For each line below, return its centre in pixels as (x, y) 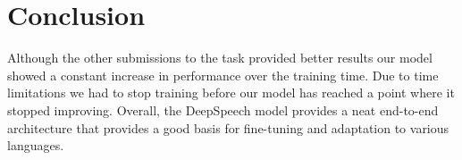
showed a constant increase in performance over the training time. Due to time (223, 75)
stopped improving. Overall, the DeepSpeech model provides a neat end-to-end (223, 109)
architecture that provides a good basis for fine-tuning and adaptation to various (228, 127)
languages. (36, 145)
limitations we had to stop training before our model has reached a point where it (231, 93)
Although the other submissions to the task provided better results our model (220, 58)
